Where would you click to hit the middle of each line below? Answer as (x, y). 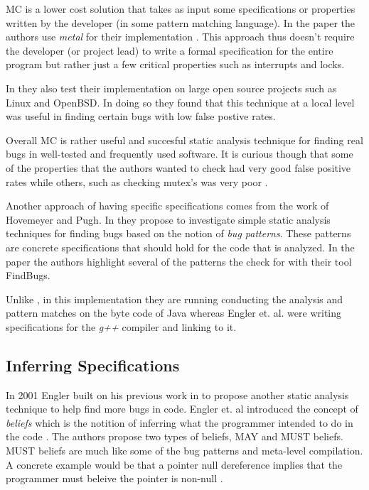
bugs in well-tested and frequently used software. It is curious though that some (180, 154)
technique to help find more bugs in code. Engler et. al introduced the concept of (182, 409)
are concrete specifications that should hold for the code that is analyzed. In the (180, 247)
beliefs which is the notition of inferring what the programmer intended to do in (180, 422)
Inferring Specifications (93, 365)
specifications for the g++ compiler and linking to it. (121, 326)
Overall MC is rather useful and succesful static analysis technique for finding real (184, 140)
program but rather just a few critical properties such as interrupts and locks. (175, 64)
